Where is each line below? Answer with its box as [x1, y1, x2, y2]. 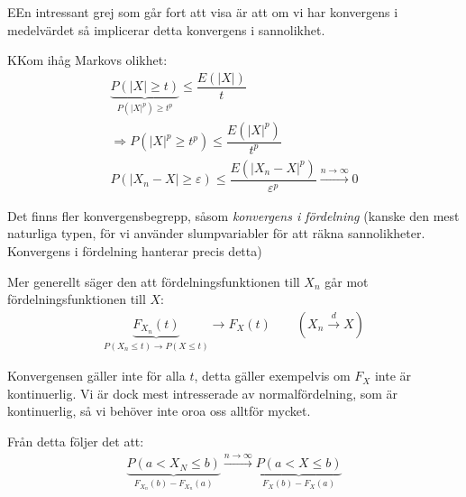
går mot [324, 272, 369, 290]
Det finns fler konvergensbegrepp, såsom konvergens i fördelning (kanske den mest [7, 206, 460, 225]
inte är [374, 366, 411, 385]
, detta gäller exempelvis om [194, 366, 351, 385]
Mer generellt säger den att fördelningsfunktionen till [7, 272, 300, 290]
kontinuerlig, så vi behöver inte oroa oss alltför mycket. [7, 401, 311, 420]
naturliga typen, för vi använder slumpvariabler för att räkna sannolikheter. [7, 224, 425, 243]
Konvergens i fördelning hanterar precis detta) [7, 242, 262, 261]
